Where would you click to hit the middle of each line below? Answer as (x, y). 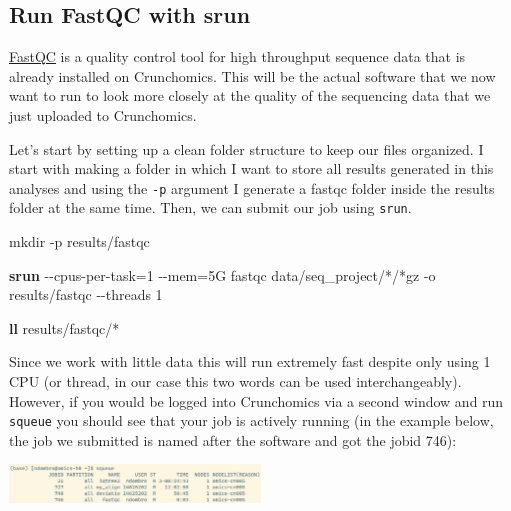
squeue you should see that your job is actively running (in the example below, (251, 420)
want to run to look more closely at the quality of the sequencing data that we (250, 95)
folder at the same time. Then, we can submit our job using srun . (210, 207)
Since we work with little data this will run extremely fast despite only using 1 (250, 361)
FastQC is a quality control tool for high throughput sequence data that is (237, 56)
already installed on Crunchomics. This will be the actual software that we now (252, 75)
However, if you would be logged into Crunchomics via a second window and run (256, 400)
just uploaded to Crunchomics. (103, 114)
